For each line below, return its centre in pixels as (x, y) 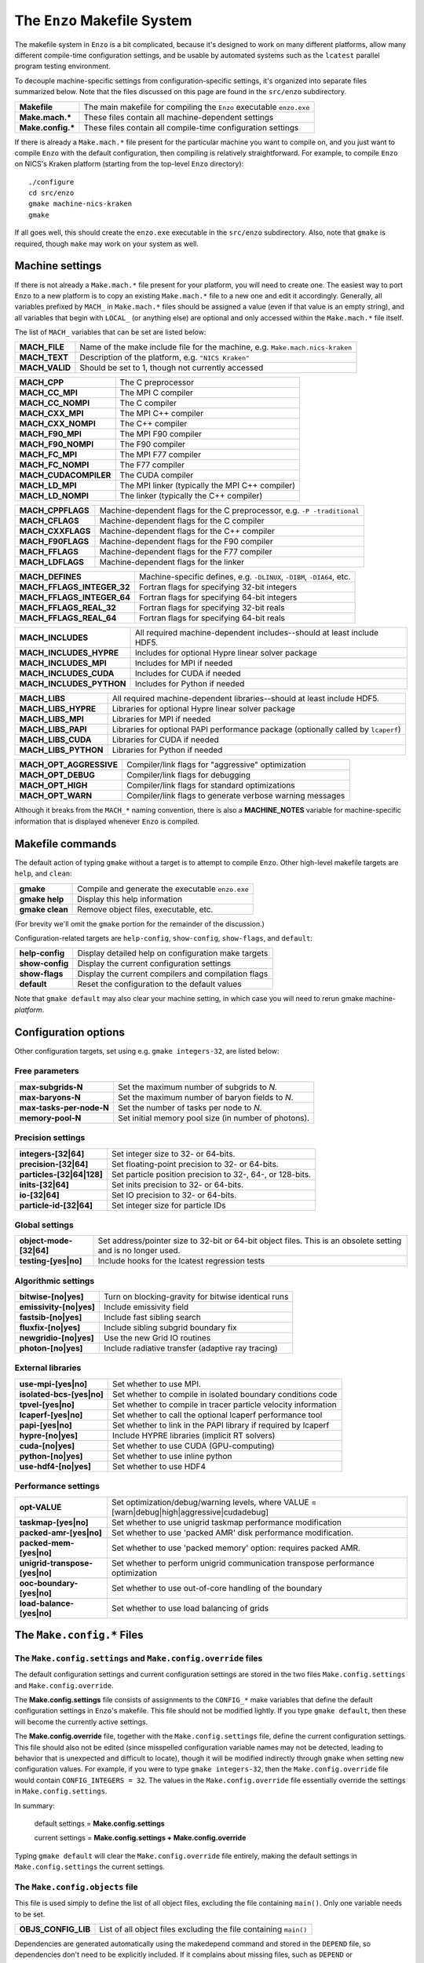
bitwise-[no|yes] (51, 1297)
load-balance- (47, 1603)
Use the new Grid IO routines (157, 1338)
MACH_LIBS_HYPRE (58, 709)
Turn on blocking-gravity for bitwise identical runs (196, 1297)
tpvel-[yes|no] (47, 1404)
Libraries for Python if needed (167, 750)
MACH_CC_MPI (48, 393)
